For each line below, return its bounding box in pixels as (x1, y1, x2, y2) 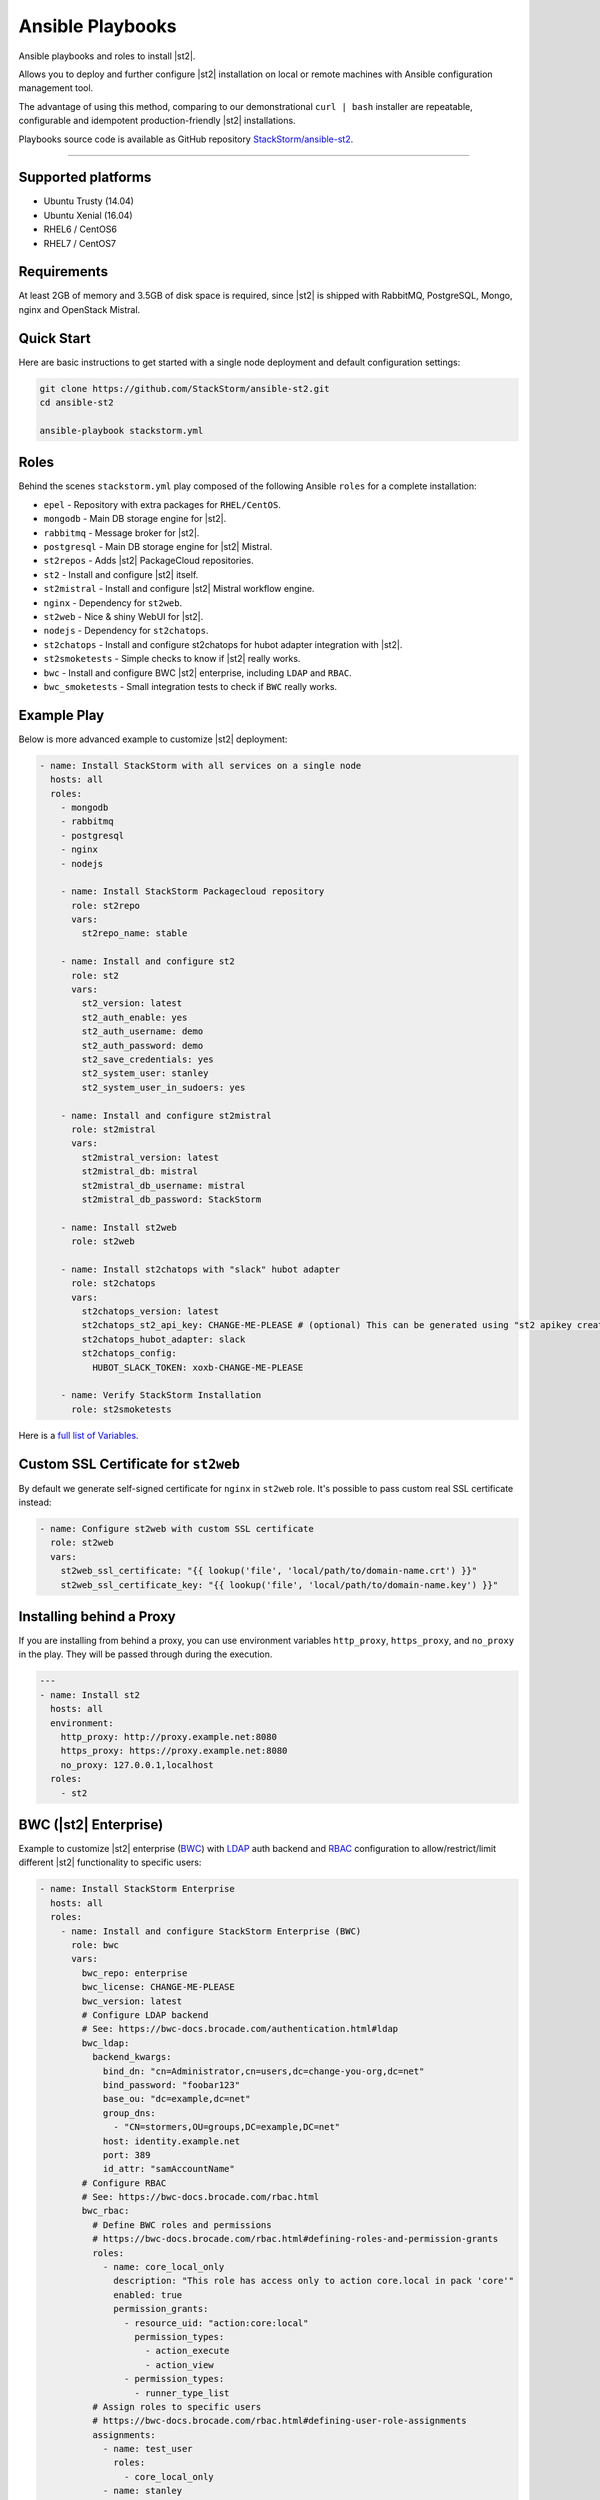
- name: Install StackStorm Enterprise (39, 1883, 235, 1895)
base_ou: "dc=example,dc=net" (102, 2093, 251, 2105)
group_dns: (102, 2107, 157, 2119)
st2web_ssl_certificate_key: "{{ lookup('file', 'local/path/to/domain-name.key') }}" (60, 1579, 499, 1590)
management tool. (18, 82, 94, 94)
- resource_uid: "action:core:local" (123, 2317, 309, 2329)
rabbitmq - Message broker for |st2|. (43, 526, 200, 539)
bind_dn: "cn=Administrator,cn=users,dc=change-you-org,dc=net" (102, 2065, 425, 2077)
